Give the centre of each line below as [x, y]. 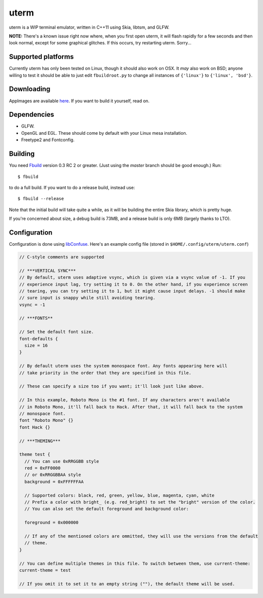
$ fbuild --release [41, 199]
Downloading [30, 89]
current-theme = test [45, 570]
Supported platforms [41, 57]
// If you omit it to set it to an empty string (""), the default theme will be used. [127, 584]
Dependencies [32, 115]
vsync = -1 [32, 305]
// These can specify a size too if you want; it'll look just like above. [112, 386]
